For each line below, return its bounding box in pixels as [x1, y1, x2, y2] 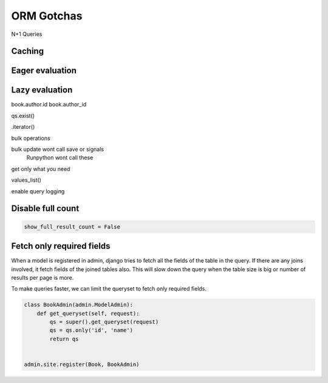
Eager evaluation [11, 66, 77, 76]
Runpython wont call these [26, 154, 94, 161]
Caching [11, 46, 44, 57]
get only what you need [11, 165, 70, 173]
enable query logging [11, 187, 65, 195]
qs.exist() [11, 112, 35, 119]
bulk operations [11, 134, 51, 142]
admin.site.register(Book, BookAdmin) [24, 361, 140, 368]
